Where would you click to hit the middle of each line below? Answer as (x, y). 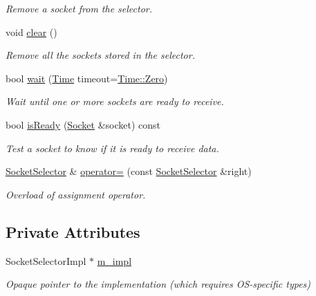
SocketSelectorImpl (46, 260)
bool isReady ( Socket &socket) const (83, 124)
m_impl (114, 260)
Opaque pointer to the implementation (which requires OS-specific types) (158, 284)
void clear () (31, 31)
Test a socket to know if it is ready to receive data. (112, 148)
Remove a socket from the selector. (79, 8)
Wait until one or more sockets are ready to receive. (115, 101)
